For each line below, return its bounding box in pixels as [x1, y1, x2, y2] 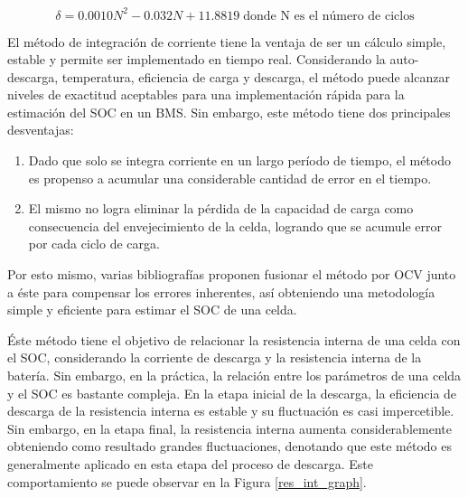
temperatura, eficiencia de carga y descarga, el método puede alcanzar [61, 67, 450, 86]
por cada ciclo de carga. [28, 234, 160, 253]
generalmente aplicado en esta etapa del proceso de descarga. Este [7, 454, 374, 473]
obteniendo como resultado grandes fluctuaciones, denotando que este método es [7, 437, 452, 456]
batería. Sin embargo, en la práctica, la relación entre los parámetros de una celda [7, 366, 462, 384]
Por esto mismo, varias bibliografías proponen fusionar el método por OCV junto [7, 265, 456, 284]
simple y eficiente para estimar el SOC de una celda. [7, 300, 297, 319]
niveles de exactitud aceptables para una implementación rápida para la [7, 85, 405, 104]
